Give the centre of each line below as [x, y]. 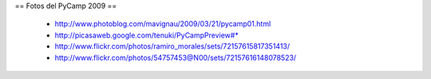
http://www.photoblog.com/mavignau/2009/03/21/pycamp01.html [163, 24]
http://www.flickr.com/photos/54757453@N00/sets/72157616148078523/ [176, 57]
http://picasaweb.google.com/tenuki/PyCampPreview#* [146, 35]
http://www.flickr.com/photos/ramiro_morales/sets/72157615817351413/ [172, 46]
